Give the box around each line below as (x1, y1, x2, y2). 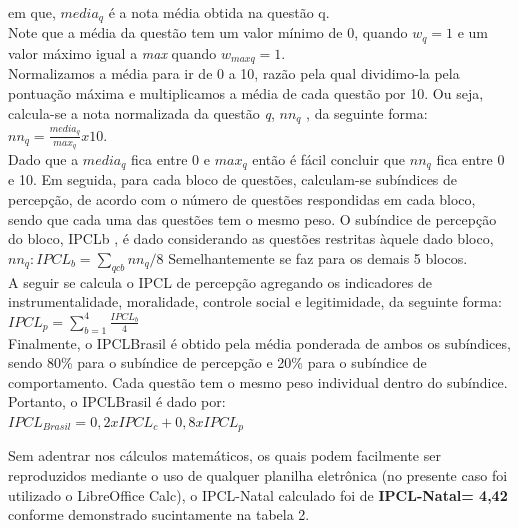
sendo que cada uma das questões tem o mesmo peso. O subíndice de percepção (8, 208, 497, 229)
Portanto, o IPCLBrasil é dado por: (8, 391, 226, 412)
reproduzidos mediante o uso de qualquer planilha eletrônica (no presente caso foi (8, 464, 508, 485)
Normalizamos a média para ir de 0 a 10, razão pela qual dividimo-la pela (8, 63, 460, 84)
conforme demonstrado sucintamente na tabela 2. (8, 504, 310, 525)
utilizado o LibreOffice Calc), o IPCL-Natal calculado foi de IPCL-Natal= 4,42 (8, 484, 508, 505)
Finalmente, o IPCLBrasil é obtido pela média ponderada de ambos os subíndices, (8, 332, 511, 353)
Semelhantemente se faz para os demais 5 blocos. (168, 247, 468, 268)
